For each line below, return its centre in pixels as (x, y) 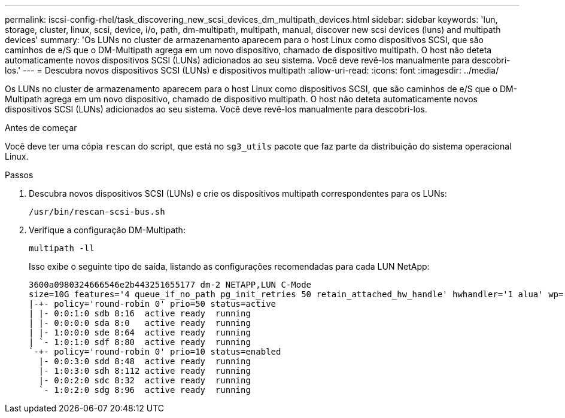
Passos (19, 175)
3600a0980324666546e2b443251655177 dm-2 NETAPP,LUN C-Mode (170, 285)
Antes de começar (41, 128)
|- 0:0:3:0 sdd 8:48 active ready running (145, 361)
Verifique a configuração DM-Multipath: (107, 230)
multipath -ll (62, 248)
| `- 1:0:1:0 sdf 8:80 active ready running (140, 342)
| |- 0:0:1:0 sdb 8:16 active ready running (140, 313)
